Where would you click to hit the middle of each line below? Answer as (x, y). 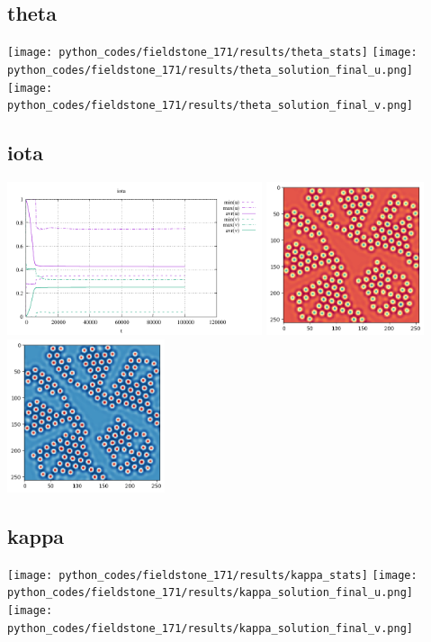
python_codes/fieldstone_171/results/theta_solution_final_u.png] (211, 70)
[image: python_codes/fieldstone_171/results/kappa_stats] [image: (212, 575)
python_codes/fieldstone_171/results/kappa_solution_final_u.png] (211, 593)
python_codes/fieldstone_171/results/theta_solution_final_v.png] (211, 106)
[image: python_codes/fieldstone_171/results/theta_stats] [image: (212, 53)
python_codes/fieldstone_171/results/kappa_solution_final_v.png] (211, 628)
